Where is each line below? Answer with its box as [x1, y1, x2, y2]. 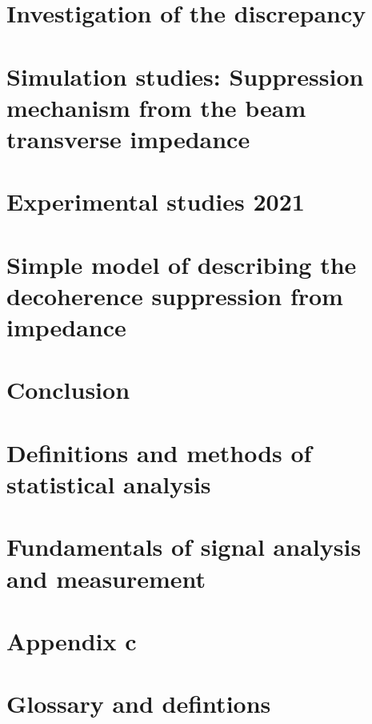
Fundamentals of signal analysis [6, 530, 362, 563]
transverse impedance [6, 122, 250, 155]
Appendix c [6, 624, 137, 657]
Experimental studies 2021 [6, 185, 305, 218]
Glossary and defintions [6, 687, 271, 720]
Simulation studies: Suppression [6, 59, 364, 92]
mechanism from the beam [6, 90, 306, 123]
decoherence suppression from [6, 279, 343, 312]
